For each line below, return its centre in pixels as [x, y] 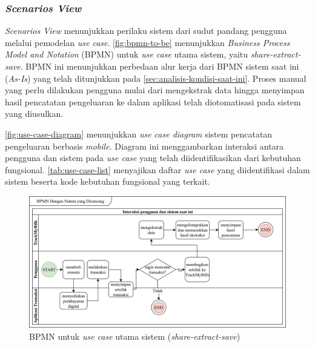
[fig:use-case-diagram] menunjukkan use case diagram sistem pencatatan [139, 134]
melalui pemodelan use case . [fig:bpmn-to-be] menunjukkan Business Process [148, 42]
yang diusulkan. [34, 114]
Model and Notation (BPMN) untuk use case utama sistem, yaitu [127, 54]
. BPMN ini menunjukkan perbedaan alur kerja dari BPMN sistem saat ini [160, 66]
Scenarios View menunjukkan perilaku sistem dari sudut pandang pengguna [146, 31]
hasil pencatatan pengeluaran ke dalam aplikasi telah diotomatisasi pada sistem [153, 101]
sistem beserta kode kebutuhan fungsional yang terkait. [108, 181]
